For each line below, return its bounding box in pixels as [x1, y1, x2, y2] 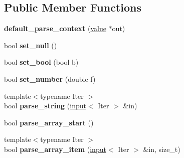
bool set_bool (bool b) [4, 57, 79, 67]
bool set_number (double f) [4, 73, 96, 84]
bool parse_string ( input [4, 100, 86, 111]
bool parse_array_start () [4, 117, 94, 127]
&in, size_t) [143, 143, 180, 154]
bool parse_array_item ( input [4, 143, 106, 154]
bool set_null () [4, 40, 57, 50]
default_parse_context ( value [4, 23, 106, 34]
